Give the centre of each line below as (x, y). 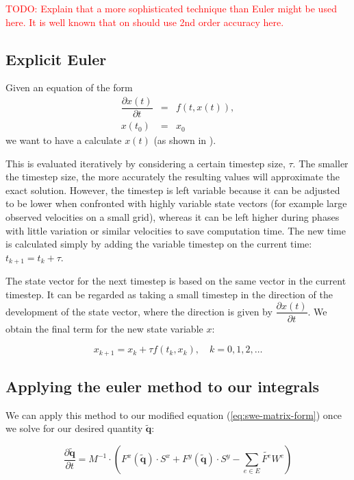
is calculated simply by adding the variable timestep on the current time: (159, 244)
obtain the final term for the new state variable (104, 328)
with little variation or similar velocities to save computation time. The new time (176, 230)
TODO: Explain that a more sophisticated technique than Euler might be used (171, 8)
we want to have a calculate (64, 140)
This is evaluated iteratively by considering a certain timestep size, (146, 163)
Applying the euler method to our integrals (163, 386)
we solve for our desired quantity (74, 428)
